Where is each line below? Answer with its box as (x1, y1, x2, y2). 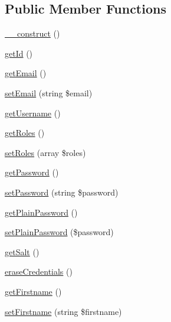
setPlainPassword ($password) (5, 226, 114, 238)
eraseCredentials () (5, 265, 73, 278)
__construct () (5, 27, 60, 40)
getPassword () (5, 166, 59, 178)
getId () (5, 47, 33, 59)
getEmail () (5, 67, 47, 79)
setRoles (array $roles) (5, 146, 86, 158)
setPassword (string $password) (5, 186, 119, 198)
